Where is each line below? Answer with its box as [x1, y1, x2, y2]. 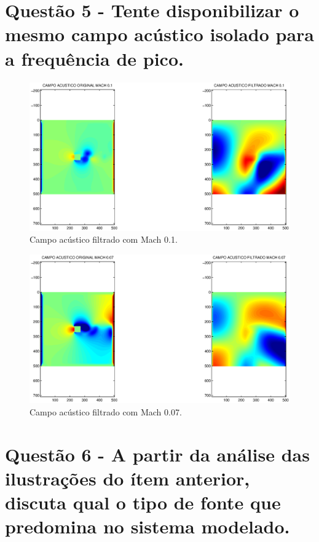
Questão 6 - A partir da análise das [5, 441, 310, 466]
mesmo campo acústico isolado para [5, 22, 314, 47]
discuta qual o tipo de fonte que [5, 489, 281, 514]
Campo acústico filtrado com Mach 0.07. [30, 405, 182, 418]
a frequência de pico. [5, 45, 184, 71]
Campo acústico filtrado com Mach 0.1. [30, 233, 178, 246]
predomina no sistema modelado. [5, 514, 290, 539]
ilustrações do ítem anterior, [5, 465, 250, 490]
